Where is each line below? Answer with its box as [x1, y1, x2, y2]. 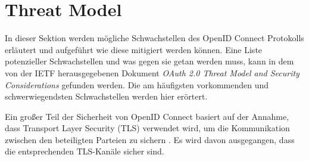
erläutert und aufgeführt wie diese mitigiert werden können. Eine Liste [5, 43, 263, 55]
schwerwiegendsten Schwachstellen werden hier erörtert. [5, 90, 208, 103]
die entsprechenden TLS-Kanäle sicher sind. [5, 145, 164, 157]
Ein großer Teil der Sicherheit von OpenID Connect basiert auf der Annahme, [5, 110, 289, 122]
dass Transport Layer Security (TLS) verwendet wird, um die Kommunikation [5, 122, 290, 134]
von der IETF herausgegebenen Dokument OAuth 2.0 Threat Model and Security [5, 66, 299, 79]
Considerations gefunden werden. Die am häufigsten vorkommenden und [5, 78, 269, 91]
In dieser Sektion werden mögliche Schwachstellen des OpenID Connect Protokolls [5, 32, 304, 44]
